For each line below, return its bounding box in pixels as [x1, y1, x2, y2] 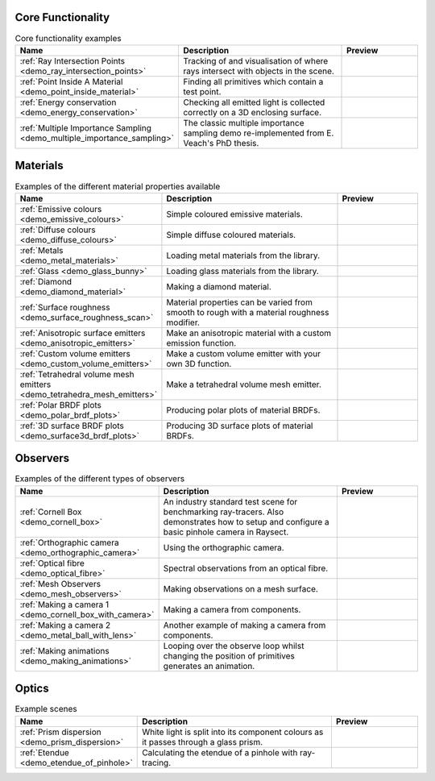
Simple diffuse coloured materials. [166, 229, 296, 240]
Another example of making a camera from [163, 619, 326, 630]
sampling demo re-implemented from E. [182, 127, 334, 139]
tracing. [142, 757, 172, 768]
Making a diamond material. [166, 280, 271, 292]
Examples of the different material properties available [14, 181, 221, 192]
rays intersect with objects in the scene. [182, 65, 334, 77]
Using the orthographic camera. [163, 542, 285, 553]
